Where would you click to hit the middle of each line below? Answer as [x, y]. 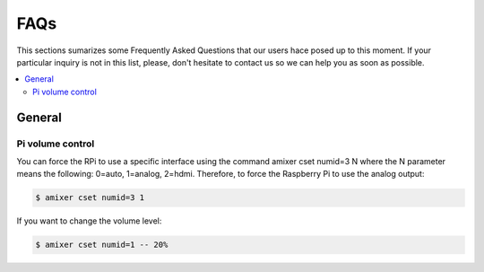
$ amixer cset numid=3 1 [90, 198]
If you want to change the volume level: [89, 221]
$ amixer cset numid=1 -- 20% [102, 245]
